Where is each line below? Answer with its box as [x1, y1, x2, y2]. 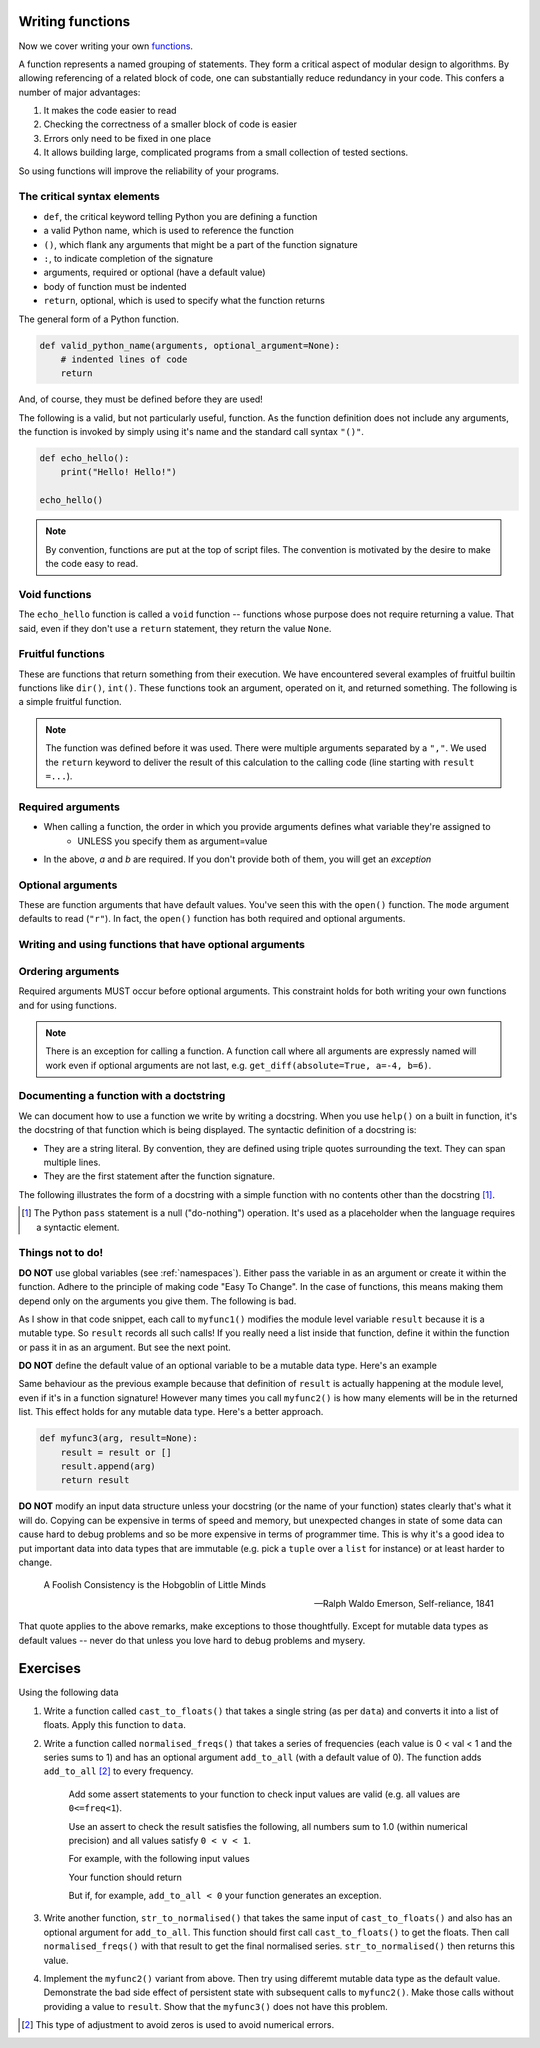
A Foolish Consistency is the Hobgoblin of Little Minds [43, 1579, 267, 1591]
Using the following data [18, 1686, 119, 1699]
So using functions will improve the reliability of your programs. [18, 165, 280, 177]
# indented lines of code [60, 353, 188, 365]
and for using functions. [18, 999, 117, 1011]
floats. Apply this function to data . [43, 1719, 187, 1731]
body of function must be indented [43, 280, 187, 292]
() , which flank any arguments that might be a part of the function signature [43, 238, 359, 250]
